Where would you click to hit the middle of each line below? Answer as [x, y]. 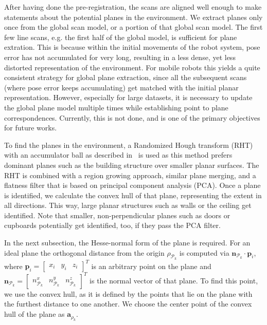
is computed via [204, 252]
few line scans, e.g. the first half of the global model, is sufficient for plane [121, 37]
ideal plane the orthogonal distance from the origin [84, 252]
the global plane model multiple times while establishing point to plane [116, 107]
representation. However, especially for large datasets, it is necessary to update [128, 97]
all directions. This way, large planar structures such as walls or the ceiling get [128, 205]
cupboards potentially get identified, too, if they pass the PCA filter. [112, 225]
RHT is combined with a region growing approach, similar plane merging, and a [130, 175]
